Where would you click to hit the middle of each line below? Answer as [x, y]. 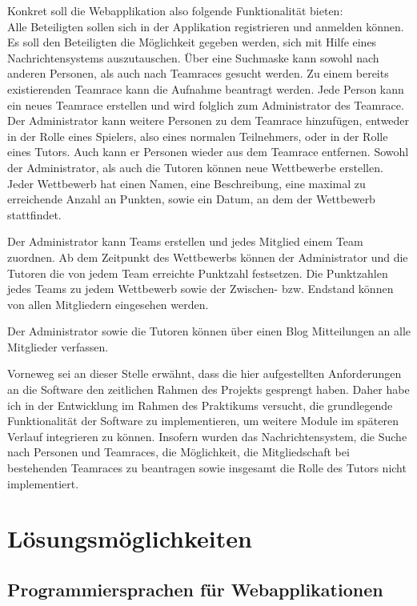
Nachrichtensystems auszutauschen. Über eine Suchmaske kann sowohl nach [193, 57]
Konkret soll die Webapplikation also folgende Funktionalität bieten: [175, 10]
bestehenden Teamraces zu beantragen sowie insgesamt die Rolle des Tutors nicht [207, 468]
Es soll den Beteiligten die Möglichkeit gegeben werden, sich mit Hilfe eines [192, 42]
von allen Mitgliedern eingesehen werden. [108, 304]
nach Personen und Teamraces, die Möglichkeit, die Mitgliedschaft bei [178, 452]
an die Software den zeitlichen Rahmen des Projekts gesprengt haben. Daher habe [208, 389]
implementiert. [43, 483]
